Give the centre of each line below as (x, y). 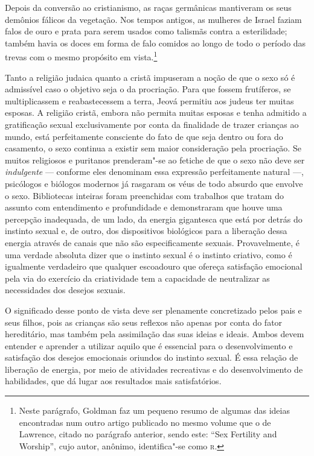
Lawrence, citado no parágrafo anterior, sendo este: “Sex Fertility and (148, 434)
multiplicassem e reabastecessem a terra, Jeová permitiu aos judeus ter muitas (149, 100)
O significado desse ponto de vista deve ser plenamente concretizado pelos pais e (153, 310)
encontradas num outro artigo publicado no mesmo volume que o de (145, 422)
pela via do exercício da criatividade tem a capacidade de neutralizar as (137, 278)
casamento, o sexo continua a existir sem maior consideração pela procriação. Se (153, 148)
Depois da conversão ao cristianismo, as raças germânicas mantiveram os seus (148, 7)
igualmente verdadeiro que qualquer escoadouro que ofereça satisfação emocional (154, 266)
